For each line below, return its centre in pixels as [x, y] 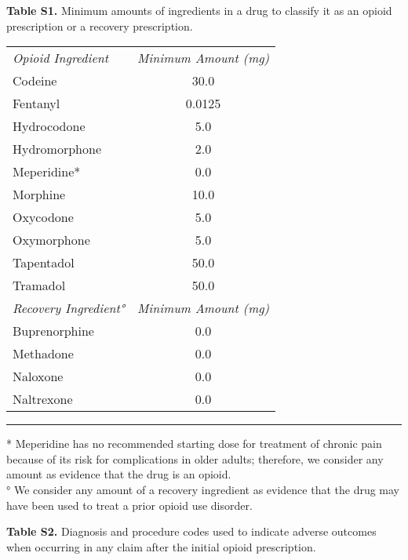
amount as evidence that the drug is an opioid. [119, 474]
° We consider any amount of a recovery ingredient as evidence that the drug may [203, 489]
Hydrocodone [49, 126]
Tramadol [39, 285]
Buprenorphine [53, 331]
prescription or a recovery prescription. [100, 25]
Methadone [43, 354]
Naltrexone [43, 399]
